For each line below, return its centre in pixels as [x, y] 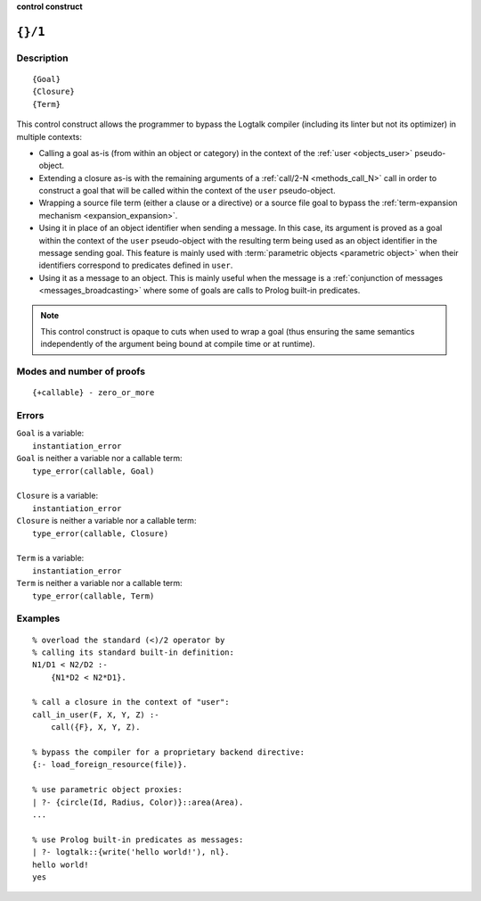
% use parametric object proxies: [107, 790]
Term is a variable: [50, 558]
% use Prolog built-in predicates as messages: [138, 839]
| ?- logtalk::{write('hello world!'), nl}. [131, 852]
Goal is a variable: [50, 434]
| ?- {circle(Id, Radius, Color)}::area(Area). [138, 802]
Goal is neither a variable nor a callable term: [99, 459]
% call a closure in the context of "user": [131, 702]
